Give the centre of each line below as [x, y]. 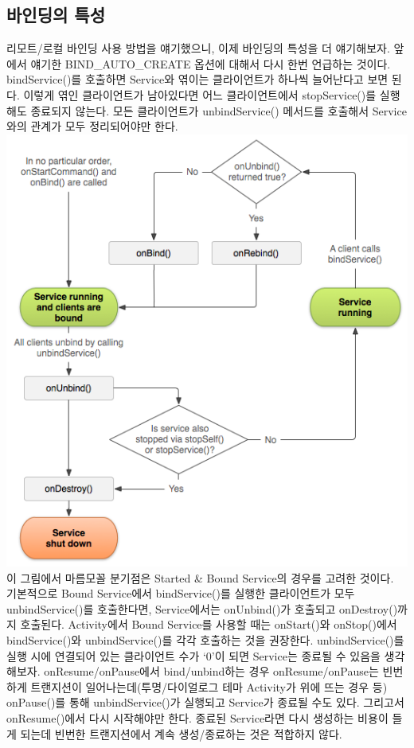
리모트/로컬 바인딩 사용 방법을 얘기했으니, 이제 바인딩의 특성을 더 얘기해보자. [198, 48]
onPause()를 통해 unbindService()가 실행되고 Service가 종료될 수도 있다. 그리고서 [205, 702]
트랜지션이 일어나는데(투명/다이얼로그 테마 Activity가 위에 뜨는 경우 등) [209, 686]
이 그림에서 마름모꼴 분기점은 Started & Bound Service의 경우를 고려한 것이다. [200, 577]
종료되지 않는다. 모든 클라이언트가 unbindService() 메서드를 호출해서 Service [219, 110]
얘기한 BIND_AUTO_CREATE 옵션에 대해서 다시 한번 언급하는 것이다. [211, 63]
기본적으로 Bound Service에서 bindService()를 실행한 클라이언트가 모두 [181, 593]
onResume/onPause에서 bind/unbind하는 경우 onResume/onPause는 [211, 671]
